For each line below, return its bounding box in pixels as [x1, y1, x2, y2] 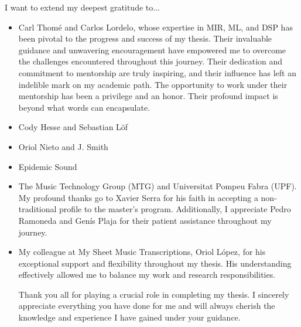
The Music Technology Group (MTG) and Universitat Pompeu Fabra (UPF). [18, 180, 297, 192]
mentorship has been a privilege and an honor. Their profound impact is [18, 90, 278, 102]
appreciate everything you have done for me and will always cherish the [18, 299, 275, 312]
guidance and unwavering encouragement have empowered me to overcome [18, 43, 286, 56]
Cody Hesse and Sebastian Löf [18, 121, 128, 133]
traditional [18, 203, 57, 215]
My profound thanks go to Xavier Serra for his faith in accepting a [18, 191, 258, 203]
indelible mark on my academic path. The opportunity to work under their [18, 78, 288, 90]
